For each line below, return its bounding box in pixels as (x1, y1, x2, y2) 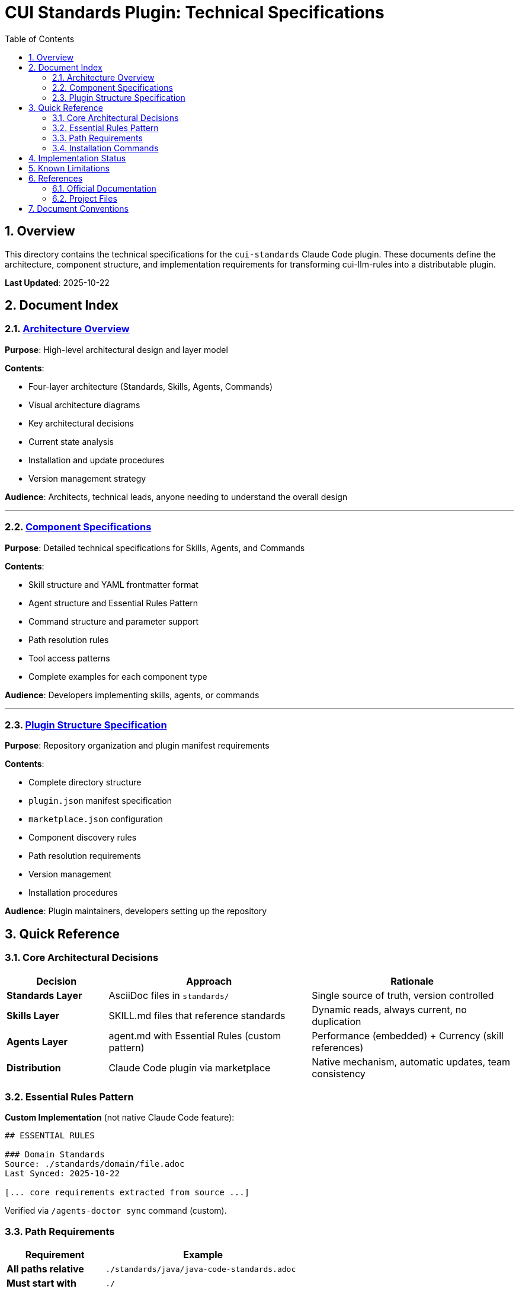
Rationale (390, 975, 434, 987)
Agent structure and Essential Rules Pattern (28, 597, 198, 608)
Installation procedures (28, 887, 118, 898)
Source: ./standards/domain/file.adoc (5, 1159, 185, 1169)
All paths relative (7, 1263, 84, 1275)
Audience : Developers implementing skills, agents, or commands (5, 689, 259, 700)
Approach (186, 975, 232, 987)
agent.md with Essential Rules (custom (108, 1029, 281, 1042)
